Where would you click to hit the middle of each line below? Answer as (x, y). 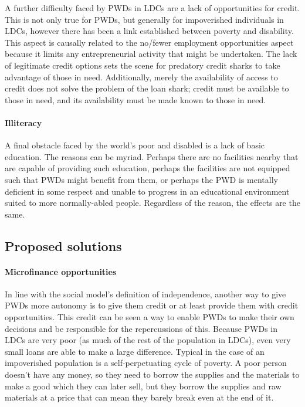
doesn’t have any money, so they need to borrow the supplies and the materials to (152, 374)
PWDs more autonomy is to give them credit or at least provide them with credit (152, 305)
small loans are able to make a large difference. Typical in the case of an (135, 351)
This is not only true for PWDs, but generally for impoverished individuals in (144, 19)
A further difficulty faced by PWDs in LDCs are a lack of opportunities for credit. (152, 8)
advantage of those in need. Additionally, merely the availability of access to (141, 77)
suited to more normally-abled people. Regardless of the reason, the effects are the (152, 203)
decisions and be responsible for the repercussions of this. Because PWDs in (141, 328)
